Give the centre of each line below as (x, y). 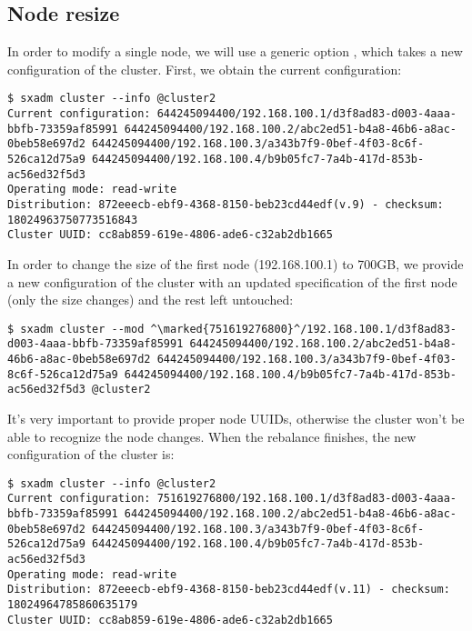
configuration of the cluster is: (91, 454)
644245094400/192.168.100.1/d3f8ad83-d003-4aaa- (306, 114)
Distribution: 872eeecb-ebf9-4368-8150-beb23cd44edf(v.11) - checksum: (229, 590)
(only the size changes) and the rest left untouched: (151, 300)
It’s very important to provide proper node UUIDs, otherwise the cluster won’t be (236, 419)
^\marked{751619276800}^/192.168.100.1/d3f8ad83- (303, 329)
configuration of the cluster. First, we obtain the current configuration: (205, 69)
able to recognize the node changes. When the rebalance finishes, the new (212, 436)
